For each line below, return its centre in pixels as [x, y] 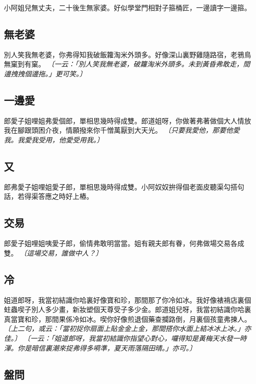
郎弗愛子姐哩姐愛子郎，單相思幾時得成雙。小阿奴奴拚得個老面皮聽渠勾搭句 [124, 186]
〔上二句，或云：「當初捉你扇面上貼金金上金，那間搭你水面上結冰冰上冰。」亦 [128, 328]
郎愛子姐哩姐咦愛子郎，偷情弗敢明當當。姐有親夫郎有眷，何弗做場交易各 [121, 243]
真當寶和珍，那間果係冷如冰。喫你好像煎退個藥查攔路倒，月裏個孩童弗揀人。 [128, 319]
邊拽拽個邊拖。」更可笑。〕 [45, 73]
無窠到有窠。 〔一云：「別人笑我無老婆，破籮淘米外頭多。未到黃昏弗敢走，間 [127, 64]
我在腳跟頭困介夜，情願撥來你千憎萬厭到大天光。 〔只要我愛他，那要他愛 [122, 130]
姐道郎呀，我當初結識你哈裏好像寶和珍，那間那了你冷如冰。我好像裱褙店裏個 [128, 300]
